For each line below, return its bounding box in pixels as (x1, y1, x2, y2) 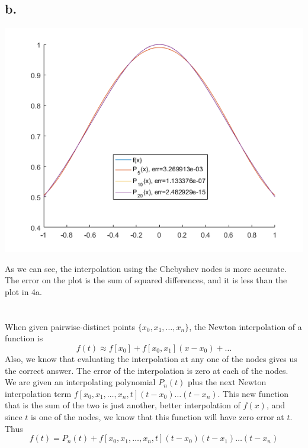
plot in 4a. (5, 285, 43, 297)
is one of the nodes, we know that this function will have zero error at (31, 410, 284, 423)
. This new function (217, 387, 289, 399)
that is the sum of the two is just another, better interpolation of (5, 399, 240, 411)
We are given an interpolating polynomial (5, 376, 156, 388)
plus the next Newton (187, 376, 267, 388)
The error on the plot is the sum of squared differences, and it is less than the (5, 274, 287, 286)
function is (5, 332, 43, 344)
